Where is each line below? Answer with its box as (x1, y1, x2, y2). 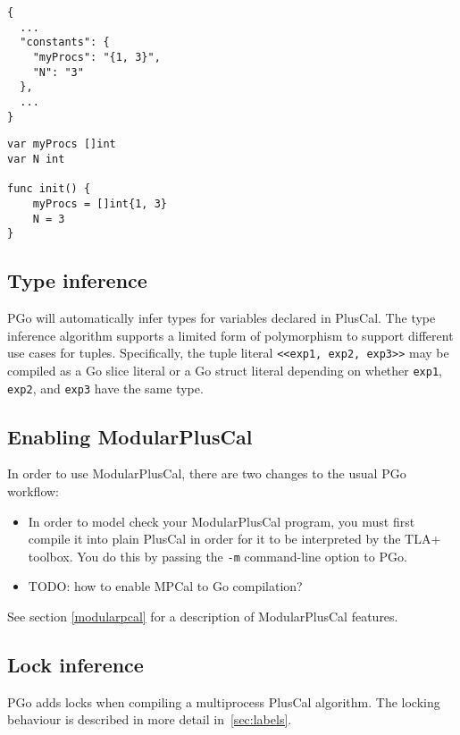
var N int (7, 152, 65, 165)
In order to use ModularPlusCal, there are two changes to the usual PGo (7, 464, 406, 483)
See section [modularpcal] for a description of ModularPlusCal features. (7, 607, 398, 626)
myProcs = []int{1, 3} (32, 197, 167, 210)
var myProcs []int (7, 138, 116, 151)
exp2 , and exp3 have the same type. (7, 378, 204, 397)
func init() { (7, 182, 91, 196)
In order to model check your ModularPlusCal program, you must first (28, 511, 415, 530)
